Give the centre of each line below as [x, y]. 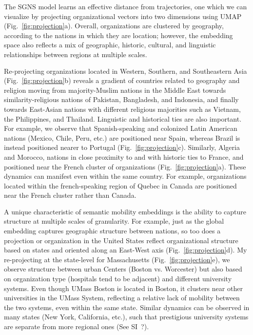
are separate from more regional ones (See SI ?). [77, 326]
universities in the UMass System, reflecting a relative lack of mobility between [122, 298]
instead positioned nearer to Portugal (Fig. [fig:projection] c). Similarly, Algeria [122, 147]
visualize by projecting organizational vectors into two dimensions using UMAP [123, 16]
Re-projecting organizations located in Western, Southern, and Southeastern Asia [126, 71]
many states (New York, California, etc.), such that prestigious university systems [126, 317]
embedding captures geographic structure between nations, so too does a [112, 231]
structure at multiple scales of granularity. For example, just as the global [114, 221]
